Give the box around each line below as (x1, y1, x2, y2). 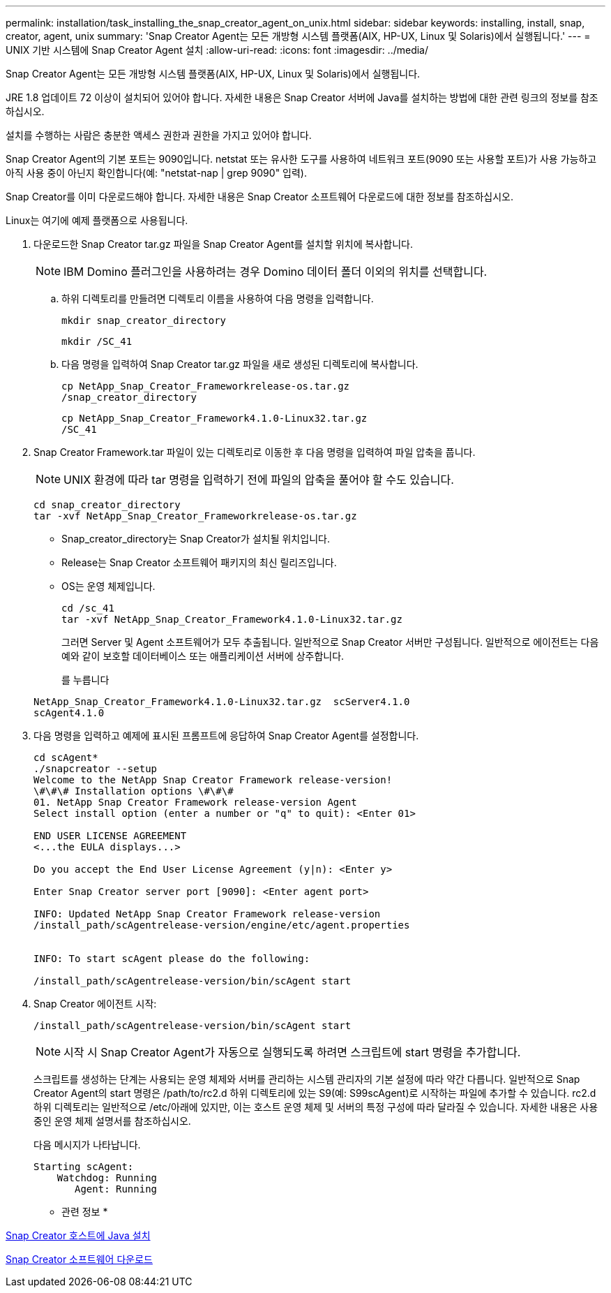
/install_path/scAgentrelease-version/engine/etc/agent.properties (33, 919, 410, 931)
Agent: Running (75, 1183, 158, 1195)
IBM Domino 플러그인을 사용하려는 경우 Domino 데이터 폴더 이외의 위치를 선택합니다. (63, 265, 488, 279)
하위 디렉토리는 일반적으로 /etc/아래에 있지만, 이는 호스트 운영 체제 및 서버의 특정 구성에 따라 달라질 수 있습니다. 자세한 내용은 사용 (33, 1101, 598, 1113)
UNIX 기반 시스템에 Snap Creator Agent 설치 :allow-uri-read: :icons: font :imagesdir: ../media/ (6, 44, 429, 56)
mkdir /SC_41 (61, 336, 133, 347)
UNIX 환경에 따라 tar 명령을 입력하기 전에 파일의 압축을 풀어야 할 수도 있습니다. (63, 473, 454, 487)
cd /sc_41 (61, 603, 114, 614)
